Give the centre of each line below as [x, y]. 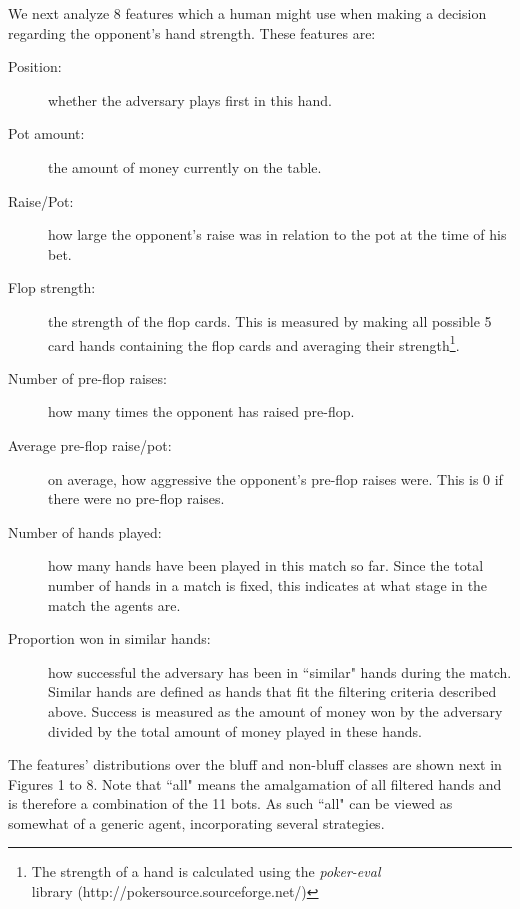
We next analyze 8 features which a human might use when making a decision [247, 13]
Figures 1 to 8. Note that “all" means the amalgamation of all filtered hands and [255, 783]
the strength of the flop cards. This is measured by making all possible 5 [270, 320]
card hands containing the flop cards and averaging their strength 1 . [254, 343]
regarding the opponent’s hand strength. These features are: [192, 32]
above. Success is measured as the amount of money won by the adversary [275, 710]
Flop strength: [52, 287]
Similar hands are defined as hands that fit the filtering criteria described [272, 691]
